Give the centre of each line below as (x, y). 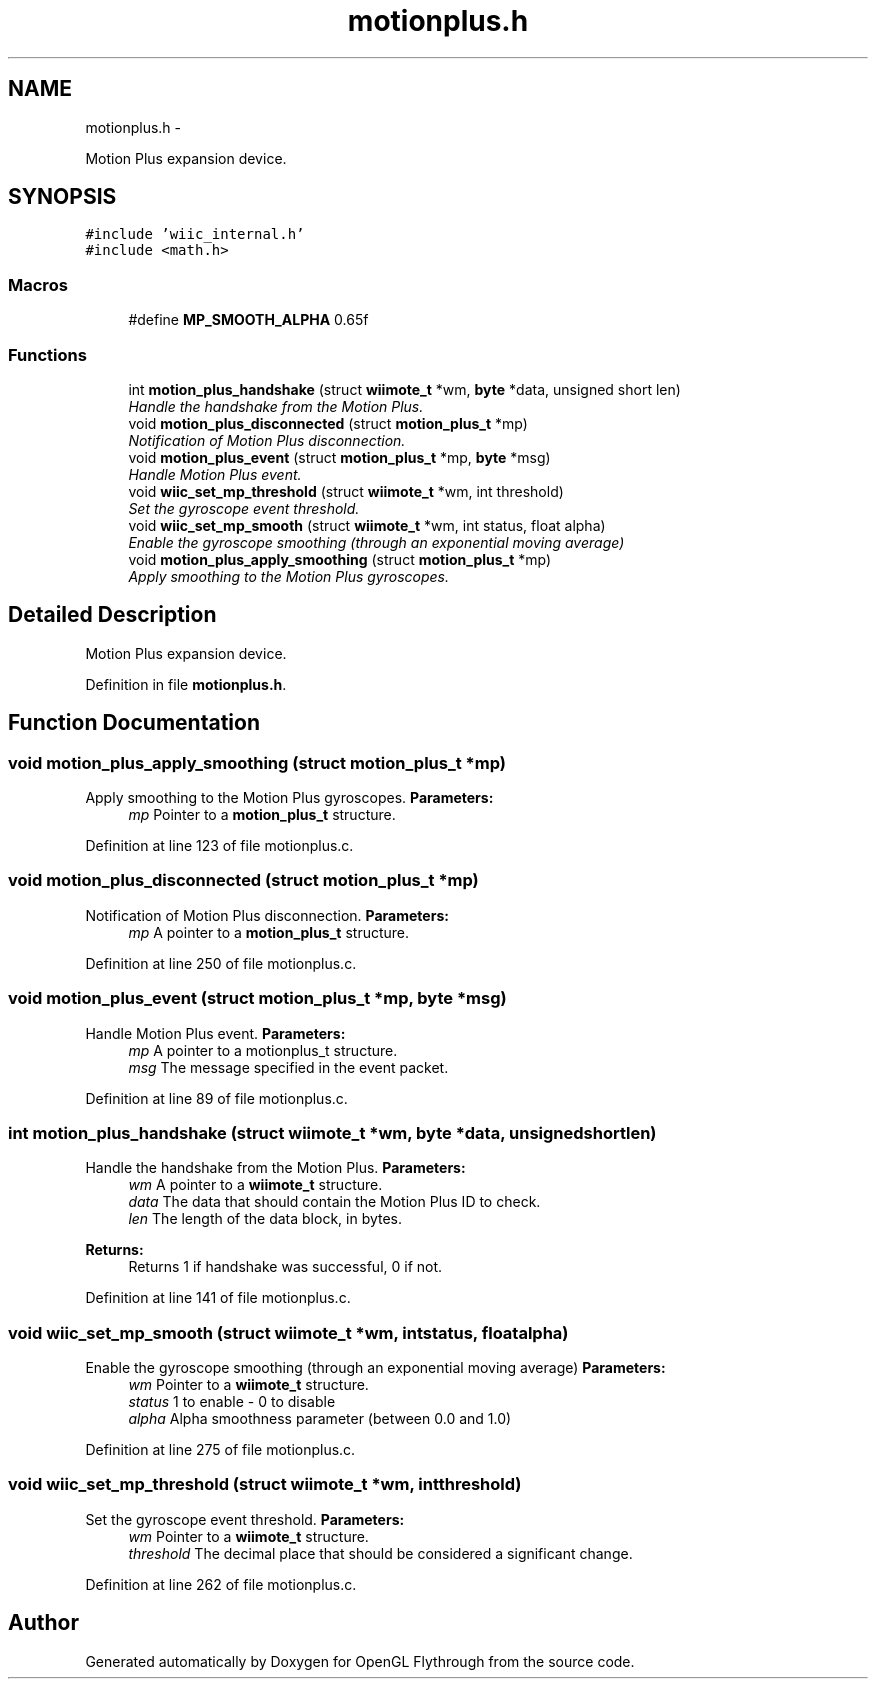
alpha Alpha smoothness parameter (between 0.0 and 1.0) (320, 1418)
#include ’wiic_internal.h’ (195, 234)
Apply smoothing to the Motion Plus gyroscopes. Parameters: (289, 797)
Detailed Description (112, 615)
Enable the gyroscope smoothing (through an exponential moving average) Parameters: (375, 1367)
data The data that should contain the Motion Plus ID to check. (334, 1202)
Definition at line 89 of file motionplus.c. (216, 1098)
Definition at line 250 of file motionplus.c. (221, 963)
